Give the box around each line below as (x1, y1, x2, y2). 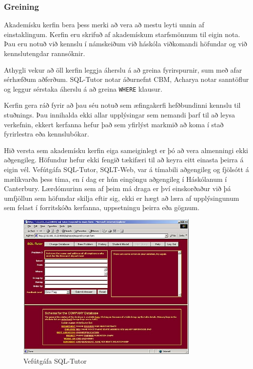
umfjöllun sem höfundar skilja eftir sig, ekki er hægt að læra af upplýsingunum (4, 193, 239, 203)
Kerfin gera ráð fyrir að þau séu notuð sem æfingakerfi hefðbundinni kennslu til (4, 100, 241, 110)
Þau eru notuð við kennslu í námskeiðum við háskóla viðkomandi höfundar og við (4, 39, 247, 49)
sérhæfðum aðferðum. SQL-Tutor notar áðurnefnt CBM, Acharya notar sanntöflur (4, 74, 249, 84)
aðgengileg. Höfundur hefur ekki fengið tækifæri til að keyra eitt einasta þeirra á (4, 155, 244, 165)
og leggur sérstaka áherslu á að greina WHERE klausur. (4, 83, 162, 94)
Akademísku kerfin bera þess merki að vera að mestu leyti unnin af (4, 19, 204, 30)
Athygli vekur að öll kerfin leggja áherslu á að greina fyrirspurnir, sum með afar (4, 64, 242, 75)
